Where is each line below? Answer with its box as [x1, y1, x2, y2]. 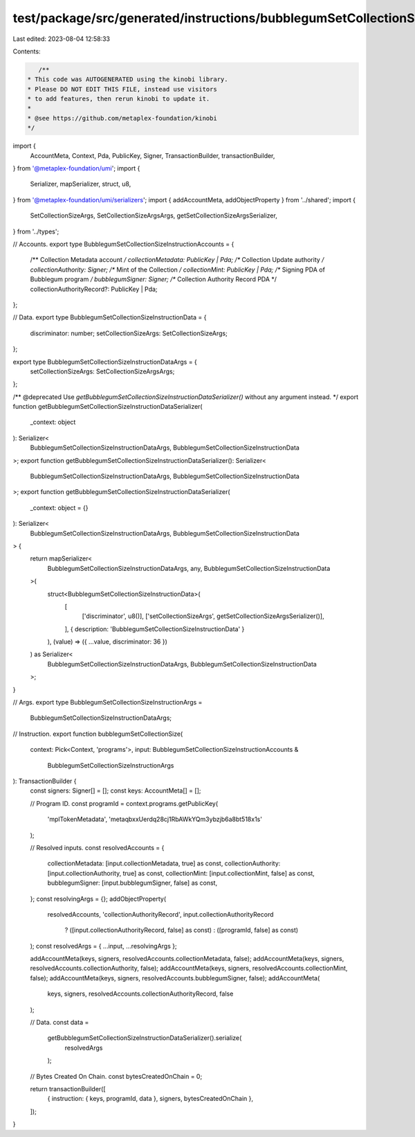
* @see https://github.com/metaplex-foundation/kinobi [27, 114, 217, 122]
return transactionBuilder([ [30, 1084, 107, 1093]
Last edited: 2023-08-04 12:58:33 [12, 35, 111, 43]
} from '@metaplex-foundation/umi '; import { [12, 164, 140, 173]
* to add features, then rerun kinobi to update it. [27, 95, 210, 103]
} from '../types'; [12, 227, 59, 236]
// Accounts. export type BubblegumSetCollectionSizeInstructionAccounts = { [12, 240, 234, 248]
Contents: [12, 47, 41, 55]
